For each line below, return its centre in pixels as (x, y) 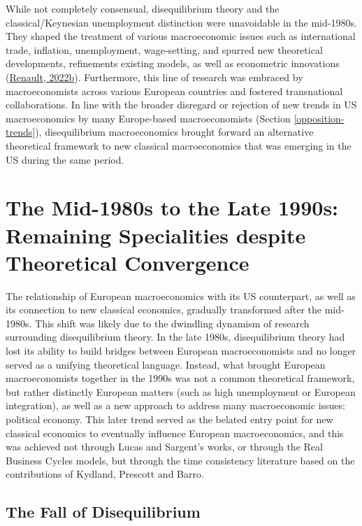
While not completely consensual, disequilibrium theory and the (143, 8)
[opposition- (319, 118)
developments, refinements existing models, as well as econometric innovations (173, 63)
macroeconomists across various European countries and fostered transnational (174, 91)
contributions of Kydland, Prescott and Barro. (105, 474)
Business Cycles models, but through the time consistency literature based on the (180, 460)
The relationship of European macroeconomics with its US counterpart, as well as (181, 296)
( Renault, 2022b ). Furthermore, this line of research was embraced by (154, 77)
